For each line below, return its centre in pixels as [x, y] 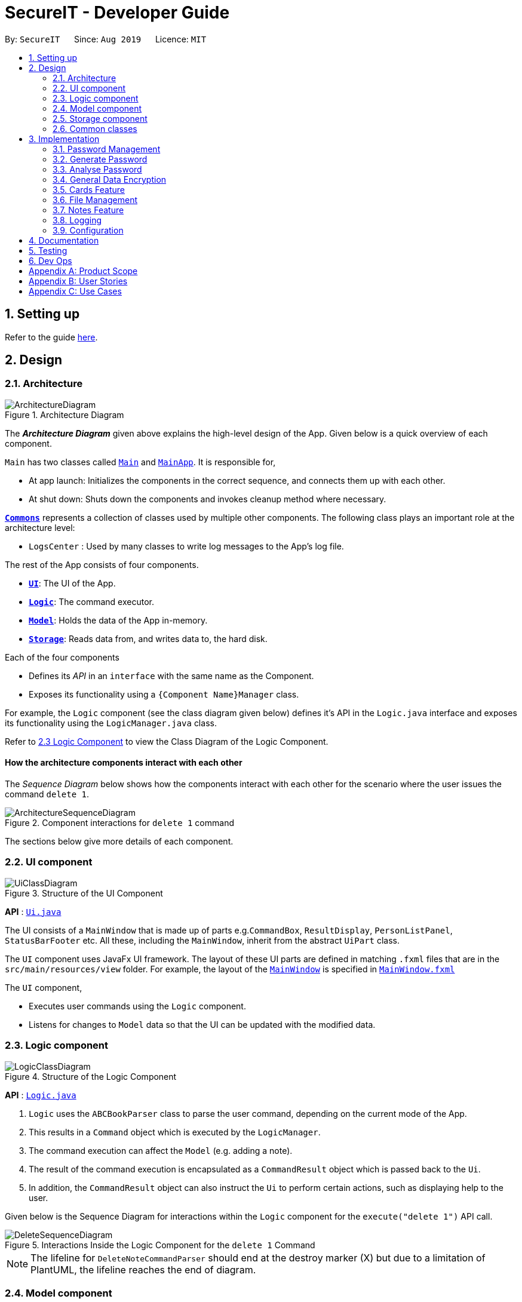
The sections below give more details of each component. [119, 842]
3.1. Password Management [107, 149]
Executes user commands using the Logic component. [137, 1006]
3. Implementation [64, 139]
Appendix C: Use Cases [75, 291]
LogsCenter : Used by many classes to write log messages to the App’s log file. [186, 546]
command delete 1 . [47, 794]
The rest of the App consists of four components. [102, 564]
